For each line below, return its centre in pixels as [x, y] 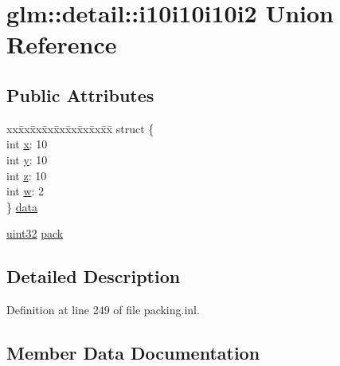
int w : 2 [25, 191]
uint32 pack [35, 233]
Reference [62, 44]
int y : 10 [27, 159]
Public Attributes [80, 94]
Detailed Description [94, 276]
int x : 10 [27, 144]
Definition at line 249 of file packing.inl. [103, 310]
